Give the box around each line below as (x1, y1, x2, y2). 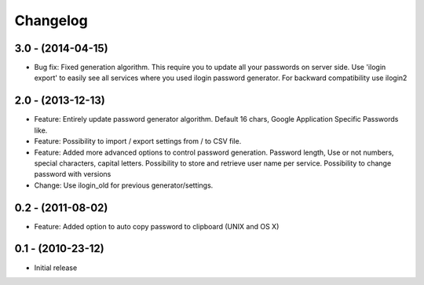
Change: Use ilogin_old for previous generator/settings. (34, 181, 214, 190)
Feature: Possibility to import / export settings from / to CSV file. (34, 137, 242, 146)
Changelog (14, 12, 88, 29)
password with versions (34, 170, 111, 179)
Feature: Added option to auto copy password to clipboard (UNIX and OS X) (34, 221, 280, 231)
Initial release (34, 263, 78, 272)
